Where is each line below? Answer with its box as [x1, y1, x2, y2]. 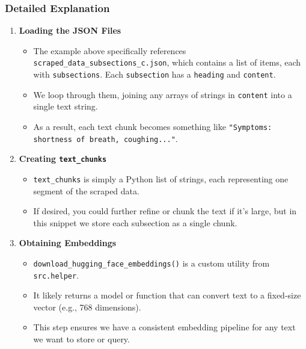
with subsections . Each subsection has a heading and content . [33, 68, 276, 81]
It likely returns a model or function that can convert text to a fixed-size [33, 289, 301, 301]
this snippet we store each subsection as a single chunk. [33, 216, 237, 229]
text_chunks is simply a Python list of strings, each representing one [33, 172, 289, 185]
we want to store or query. [33, 333, 130, 345]
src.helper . [33, 268, 79, 281]
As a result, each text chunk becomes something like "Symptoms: [33, 120, 272, 132]
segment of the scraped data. [33, 184, 139, 197]
